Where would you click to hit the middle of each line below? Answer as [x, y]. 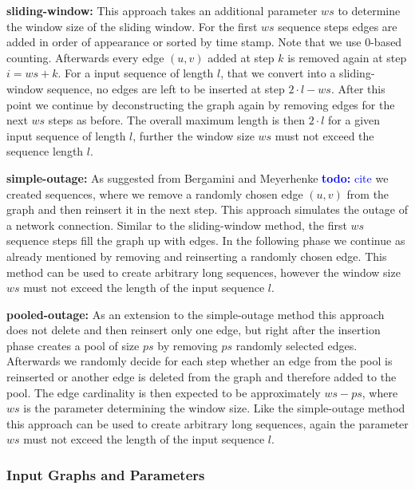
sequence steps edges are [338, 26]
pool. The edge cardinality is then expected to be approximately [164, 392]
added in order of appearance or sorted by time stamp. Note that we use [184, 42]
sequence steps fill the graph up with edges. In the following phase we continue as [206, 241]
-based [386, 42]
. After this [358, 88]
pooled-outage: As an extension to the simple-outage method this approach [196, 314]
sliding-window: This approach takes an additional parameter [162, 10]
